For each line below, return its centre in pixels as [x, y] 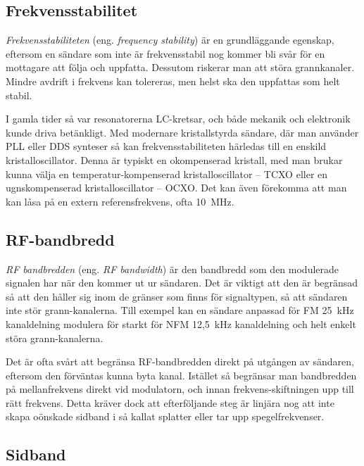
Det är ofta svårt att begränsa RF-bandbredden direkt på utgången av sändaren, [180, 361]
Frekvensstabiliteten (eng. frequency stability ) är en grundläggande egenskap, [170, 40]
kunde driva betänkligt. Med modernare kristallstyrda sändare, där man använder [182, 132]
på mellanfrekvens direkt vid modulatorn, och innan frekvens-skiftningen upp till [180, 389]
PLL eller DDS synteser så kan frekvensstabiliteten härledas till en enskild [166, 146]
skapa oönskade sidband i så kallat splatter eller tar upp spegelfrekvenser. [165, 416]
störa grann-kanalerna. [55, 338]
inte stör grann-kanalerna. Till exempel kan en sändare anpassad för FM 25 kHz [180, 310]
